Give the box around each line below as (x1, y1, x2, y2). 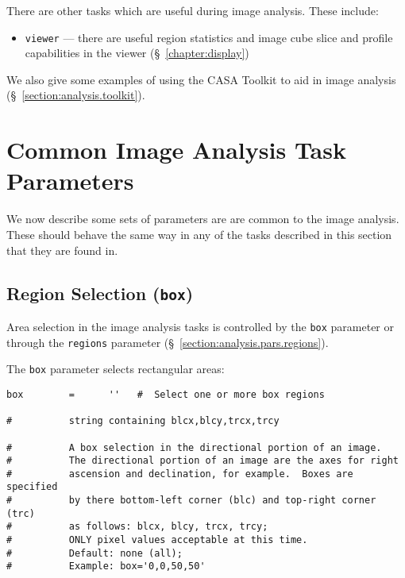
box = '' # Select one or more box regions (6, 388, 325, 400)
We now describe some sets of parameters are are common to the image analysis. (6, 210, 399, 227)
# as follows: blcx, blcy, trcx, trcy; (6, 521, 268, 533)
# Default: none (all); (6, 547, 183, 559)
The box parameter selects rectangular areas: (6, 360, 225, 377)
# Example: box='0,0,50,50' (6, 561, 206, 572)
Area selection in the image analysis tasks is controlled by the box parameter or (6, 318, 394, 334)
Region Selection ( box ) (6, 280, 194, 305)
